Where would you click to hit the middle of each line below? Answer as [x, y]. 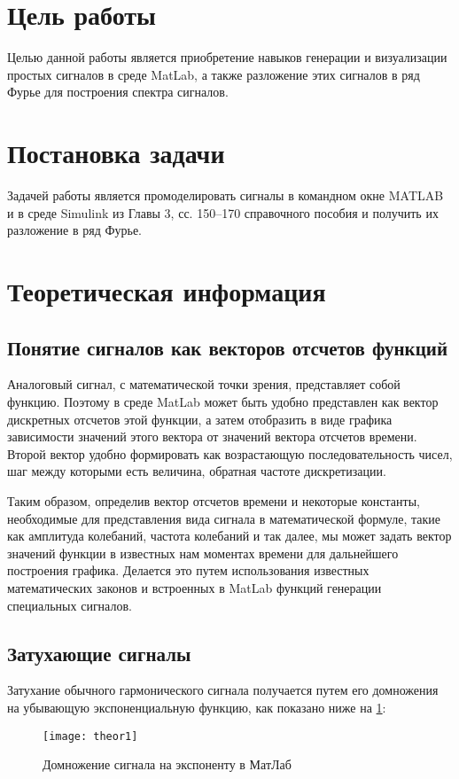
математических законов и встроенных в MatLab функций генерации [194, 587]
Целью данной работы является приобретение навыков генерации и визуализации [227, 57]
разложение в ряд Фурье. [74, 230]
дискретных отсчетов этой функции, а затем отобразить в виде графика [200, 419]
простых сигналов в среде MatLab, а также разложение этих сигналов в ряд [214, 74]
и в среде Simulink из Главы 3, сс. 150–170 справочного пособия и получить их [223, 212]
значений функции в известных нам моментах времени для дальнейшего [203, 553]
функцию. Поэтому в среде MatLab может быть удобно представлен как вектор [223, 401]
